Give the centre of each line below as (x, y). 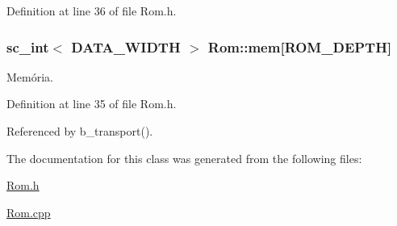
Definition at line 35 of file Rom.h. (92, 104)
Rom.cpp (29, 212)
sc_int (28, 46)
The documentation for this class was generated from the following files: (184, 158)
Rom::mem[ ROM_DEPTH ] (300, 46)
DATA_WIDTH (126, 46)
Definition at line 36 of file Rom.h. (92, 10)
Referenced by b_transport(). (80, 131)
